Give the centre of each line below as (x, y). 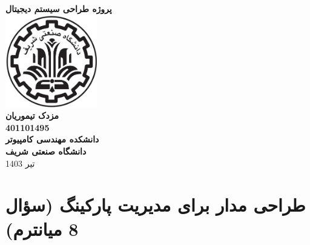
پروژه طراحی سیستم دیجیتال (59, 8)
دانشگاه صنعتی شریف (46, 151)
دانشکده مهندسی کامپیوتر (52, 139)
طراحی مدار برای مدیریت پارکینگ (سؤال (156, 205)
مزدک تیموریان (32, 116)
